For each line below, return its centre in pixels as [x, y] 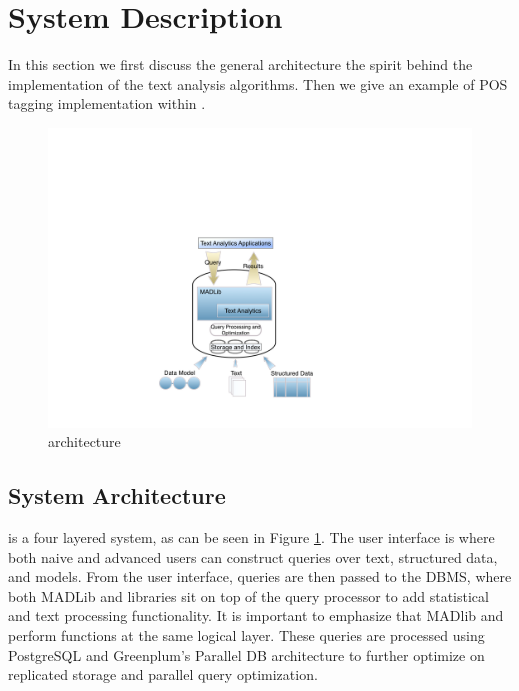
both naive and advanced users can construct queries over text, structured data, [253, 556]
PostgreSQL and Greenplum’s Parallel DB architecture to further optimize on [246, 654]
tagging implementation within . [107, 103]
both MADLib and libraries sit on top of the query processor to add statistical [248, 595]
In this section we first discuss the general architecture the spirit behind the [240, 64]
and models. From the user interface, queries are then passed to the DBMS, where [260, 576]
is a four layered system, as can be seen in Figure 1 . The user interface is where [251, 537]
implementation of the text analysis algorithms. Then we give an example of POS [258, 83]
